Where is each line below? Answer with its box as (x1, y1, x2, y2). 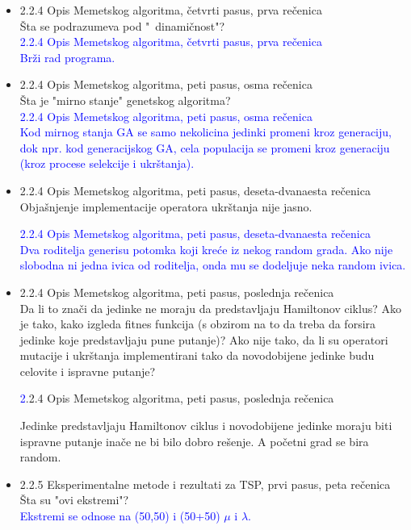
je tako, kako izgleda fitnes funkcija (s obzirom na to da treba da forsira (19, 315, 376, 332)
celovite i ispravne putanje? (19, 362, 156, 379)
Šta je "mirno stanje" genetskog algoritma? (19, 91, 231, 108)
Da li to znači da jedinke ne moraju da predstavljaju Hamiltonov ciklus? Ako (19, 299, 401, 316)
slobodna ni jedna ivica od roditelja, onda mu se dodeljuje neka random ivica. (19, 257, 406, 273)
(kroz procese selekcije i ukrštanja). (19, 155, 195, 172)
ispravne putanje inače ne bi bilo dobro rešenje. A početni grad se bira (19, 432, 369, 449)
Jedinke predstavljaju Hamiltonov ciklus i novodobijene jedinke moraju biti (19, 417, 392, 434)
